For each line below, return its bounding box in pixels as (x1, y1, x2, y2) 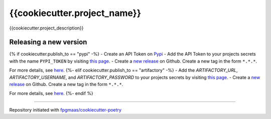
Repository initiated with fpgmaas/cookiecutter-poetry (9, 106, 121, 112)
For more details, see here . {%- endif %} (9, 90, 94, 96)
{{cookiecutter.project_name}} (9, 7, 142, 18)
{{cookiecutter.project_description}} (9, 25, 84, 31)
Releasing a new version (9, 38, 87, 46)
